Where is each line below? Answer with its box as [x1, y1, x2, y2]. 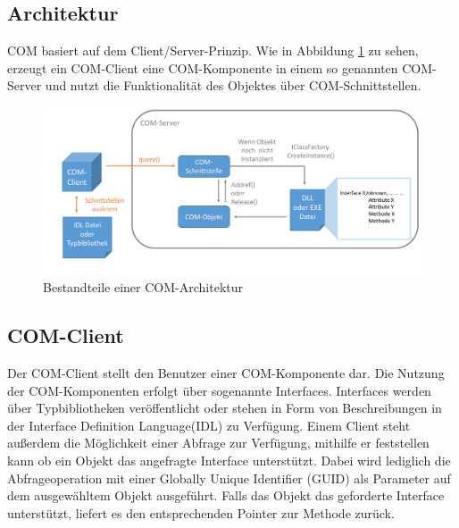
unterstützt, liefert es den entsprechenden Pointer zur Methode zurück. [7, 503, 395, 522]
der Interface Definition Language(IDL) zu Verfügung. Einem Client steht [7, 415, 411, 434]
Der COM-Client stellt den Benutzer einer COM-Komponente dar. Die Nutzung [7, 363, 445, 381]
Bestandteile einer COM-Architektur [43, 278, 243, 297]
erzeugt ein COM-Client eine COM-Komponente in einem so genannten [7, 58, 398, 77]
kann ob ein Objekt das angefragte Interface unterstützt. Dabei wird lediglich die [7, 450, 451, 469]
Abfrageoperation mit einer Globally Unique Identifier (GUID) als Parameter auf [7, 468, 451, 487]
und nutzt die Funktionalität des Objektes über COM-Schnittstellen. [45, 76, 421, 95]
